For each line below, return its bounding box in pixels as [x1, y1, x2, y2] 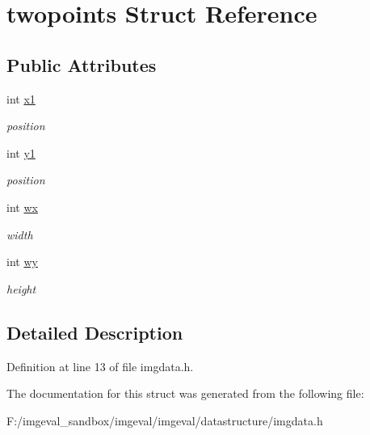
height [6, 280, 36, 297]
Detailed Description [6, 319, 183, 344]
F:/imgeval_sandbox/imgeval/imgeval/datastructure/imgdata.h [6, 412, 323, 429]
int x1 [6, 90, 36, 107]
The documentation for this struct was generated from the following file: [6, 385, 364, 402]
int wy [6, 253, 38, 270]
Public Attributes [6, 52, 157, 77]
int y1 [6, 144, 36, 161]
